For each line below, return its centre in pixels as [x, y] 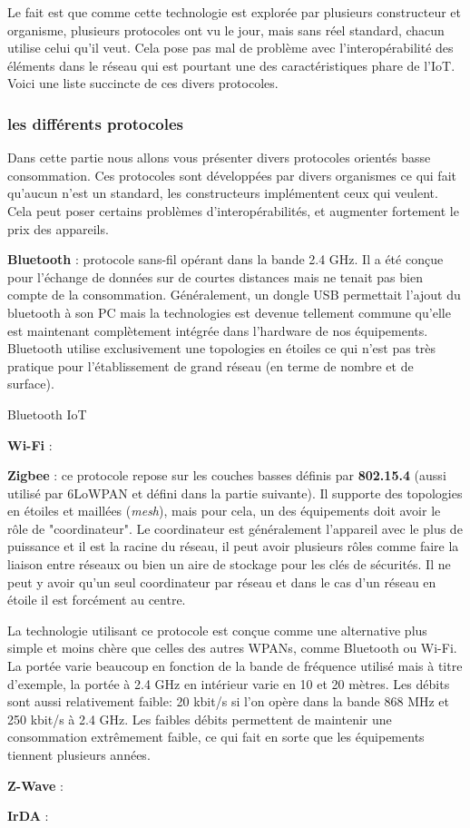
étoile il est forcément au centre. [97, 600]
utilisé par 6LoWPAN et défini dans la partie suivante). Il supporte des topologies [235, 493]
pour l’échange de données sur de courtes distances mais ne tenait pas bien [215, 276]
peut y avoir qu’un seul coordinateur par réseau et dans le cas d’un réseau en [222, 582]
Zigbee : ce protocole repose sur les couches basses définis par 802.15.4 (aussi [227, 475]
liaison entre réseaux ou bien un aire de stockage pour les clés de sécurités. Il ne [229, 564]
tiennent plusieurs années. [79, 754]
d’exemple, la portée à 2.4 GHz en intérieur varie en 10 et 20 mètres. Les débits [229, 683]
